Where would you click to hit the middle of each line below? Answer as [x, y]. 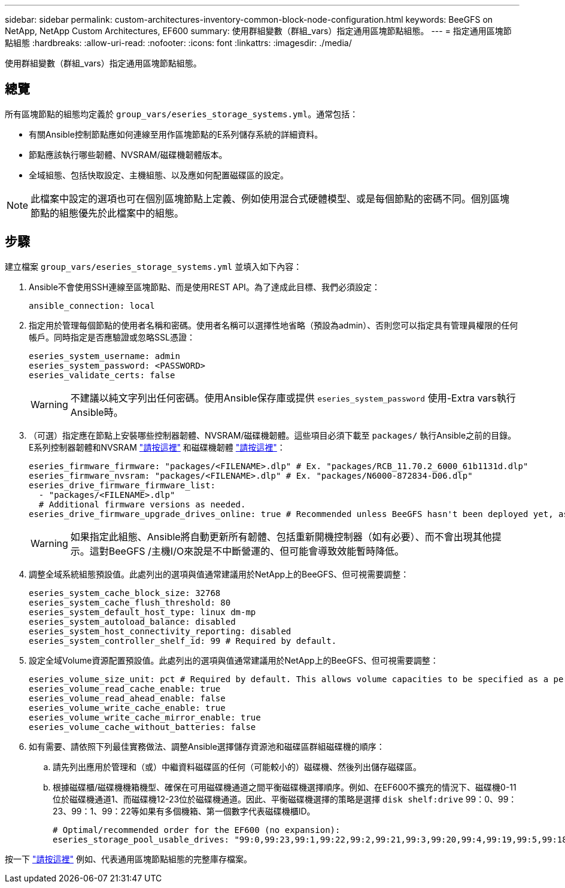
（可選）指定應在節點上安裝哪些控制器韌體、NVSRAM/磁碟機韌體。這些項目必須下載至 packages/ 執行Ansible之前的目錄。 [273, 435]
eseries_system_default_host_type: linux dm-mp [142, 612]
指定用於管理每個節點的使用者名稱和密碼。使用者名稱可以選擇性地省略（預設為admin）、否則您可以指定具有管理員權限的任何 [274, 325]
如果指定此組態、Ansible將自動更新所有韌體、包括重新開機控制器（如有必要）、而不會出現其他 [281, 536]
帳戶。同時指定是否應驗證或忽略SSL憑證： [112, 337]
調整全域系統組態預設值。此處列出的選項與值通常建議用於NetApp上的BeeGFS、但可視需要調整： [219, 574]
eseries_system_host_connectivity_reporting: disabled [160, 631]
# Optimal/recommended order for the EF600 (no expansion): [197, 830]
